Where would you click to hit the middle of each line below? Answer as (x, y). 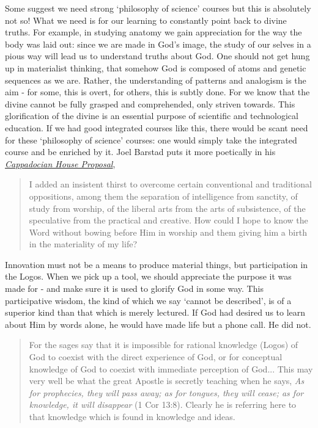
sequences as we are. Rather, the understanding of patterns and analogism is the (156, 80)
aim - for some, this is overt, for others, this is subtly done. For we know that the (157, 92)
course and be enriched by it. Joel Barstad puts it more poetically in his (140, 152)
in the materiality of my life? (83, 244)
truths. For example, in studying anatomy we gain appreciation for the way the (153, 32)
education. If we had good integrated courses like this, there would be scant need (157, 127)
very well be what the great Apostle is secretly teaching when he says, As (167, 381)
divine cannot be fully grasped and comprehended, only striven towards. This (150, 103)
